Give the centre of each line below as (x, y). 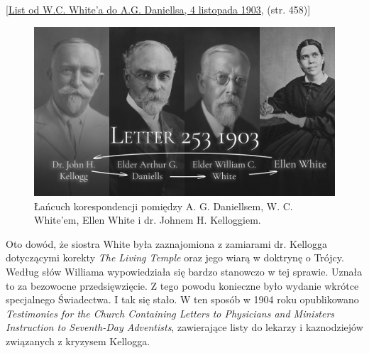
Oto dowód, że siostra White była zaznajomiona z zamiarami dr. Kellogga (166, 243)
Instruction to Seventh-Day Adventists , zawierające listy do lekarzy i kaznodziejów (184, 327)
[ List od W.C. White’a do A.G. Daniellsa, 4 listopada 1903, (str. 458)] (158, 9)
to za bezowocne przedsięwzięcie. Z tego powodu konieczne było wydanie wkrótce (182, 285)
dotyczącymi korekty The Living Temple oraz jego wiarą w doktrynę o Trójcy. (175, 257)
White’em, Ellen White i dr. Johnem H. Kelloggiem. (148, 220)
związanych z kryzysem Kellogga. (78, 341)
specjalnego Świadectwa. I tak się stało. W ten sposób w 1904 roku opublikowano (182, 299)
